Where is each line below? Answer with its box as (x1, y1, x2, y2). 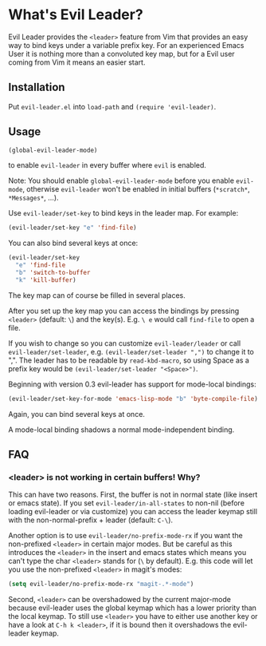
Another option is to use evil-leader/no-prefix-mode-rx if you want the (8, 531, 243, 541)
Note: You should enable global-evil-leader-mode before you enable (8, 176, 235, 185)
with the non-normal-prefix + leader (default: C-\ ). (8, 515, 174, 525)
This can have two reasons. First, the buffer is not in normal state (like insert (8, 489, 258, 500)
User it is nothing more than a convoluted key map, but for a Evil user (8, 49, 235, 58)
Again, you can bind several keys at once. (8, 409, 146, 418)
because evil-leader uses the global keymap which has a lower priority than (8, 603, 257, 612)
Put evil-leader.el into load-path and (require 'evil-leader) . (8, 101, 217, 111)
